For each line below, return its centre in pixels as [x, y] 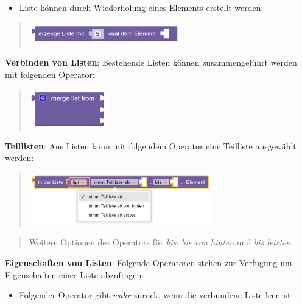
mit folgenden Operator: [50, 74]
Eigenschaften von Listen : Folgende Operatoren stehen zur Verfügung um [149, 262]
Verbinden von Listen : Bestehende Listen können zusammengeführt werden [151, 62]
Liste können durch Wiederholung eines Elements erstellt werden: [141, 7]
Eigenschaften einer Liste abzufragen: [75, 274]
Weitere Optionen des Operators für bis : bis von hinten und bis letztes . [160, 242]
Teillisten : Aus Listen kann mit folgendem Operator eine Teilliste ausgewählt [151, 146]
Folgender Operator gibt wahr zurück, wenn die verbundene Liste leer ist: [156, 295]
